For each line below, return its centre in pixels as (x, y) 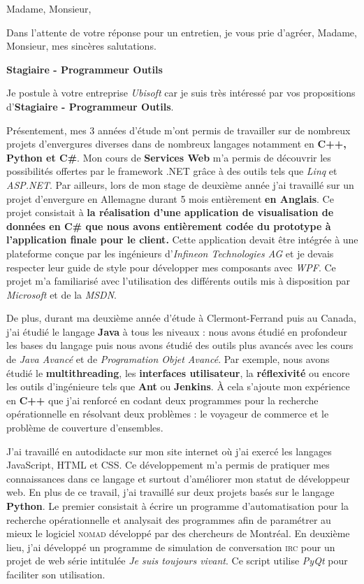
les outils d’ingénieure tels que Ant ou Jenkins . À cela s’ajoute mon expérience (178, 386)
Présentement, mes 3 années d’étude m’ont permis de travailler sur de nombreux (179, 130)
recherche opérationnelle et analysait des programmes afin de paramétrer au (169, 519)
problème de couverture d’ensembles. (85, 428)
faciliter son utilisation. (56, 574)
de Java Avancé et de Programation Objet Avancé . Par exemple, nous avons (168, 359)
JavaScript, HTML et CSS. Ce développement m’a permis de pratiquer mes (168, 465)
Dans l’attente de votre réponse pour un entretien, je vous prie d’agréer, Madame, (182, 32)
